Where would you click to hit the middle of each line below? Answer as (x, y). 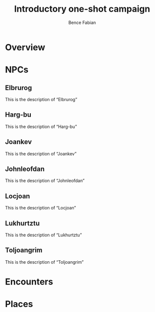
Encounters (29, 282)
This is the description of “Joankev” (41, 154)
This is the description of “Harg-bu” (41, 126)
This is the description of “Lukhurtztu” (44, 235)
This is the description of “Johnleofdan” (45, 181)
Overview (25, 47)
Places (19, 304)
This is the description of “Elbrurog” (41, 99)
